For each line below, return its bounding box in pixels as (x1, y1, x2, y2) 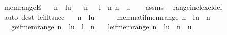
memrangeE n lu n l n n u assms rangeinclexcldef (4, 2, 222, 12)
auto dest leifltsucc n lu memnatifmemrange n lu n (4, 11, 210, 22)
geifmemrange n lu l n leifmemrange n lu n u (11, 21, 192, 32)
